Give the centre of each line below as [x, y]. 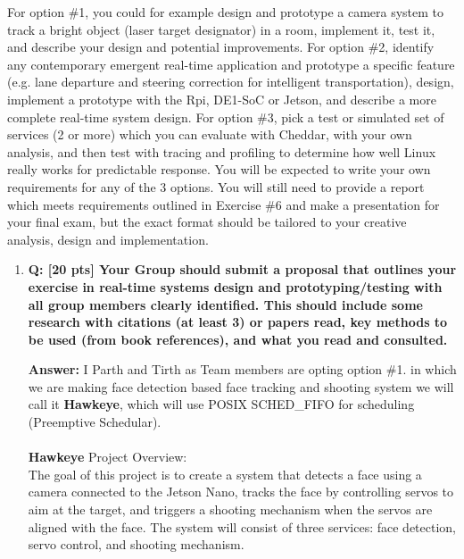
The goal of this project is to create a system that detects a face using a [225, 474]
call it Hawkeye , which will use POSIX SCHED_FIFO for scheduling [221, 404]
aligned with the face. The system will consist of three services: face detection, [242, 526]
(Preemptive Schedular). [95, 422]
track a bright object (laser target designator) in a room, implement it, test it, [221, 29]
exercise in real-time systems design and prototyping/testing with [235, 286]
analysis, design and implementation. [108, 239]
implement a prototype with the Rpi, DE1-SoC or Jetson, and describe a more [222, 99]
